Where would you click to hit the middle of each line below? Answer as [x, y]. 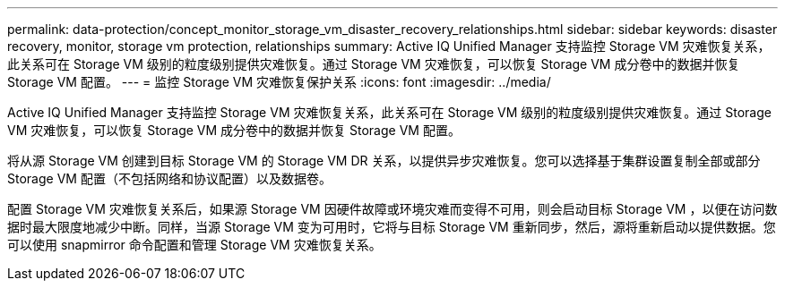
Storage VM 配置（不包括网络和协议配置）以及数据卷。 [169, 178]
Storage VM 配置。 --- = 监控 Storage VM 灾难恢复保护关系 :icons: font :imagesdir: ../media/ [279, 82]
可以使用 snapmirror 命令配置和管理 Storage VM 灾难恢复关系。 [194, 245]
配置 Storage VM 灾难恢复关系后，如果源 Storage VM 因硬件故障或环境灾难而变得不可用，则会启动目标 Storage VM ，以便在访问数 [392, 209]
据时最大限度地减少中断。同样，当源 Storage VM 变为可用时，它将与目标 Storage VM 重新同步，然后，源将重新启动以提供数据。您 [392, 227]
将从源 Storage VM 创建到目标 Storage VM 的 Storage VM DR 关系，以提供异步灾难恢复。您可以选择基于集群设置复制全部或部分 [384, 161]
